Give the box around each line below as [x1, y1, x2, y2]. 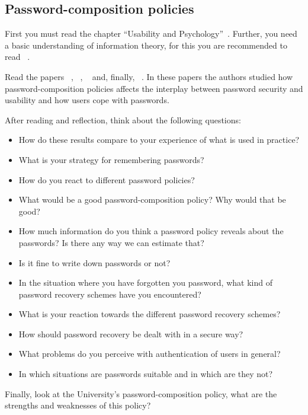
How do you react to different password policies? [18, 173, 195, 186]
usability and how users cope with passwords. [5, 94, 169, 106]
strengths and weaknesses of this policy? [5, 399, 151, 411]
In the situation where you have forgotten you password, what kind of [18, 276, 272, 289]
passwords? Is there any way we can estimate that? [18, 236, 204, 248]
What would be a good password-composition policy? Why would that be [18, 193, 286, 206]
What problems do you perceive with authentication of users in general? [18, 347, 281, 360]
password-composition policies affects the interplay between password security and [5, 82, 303, 94]
